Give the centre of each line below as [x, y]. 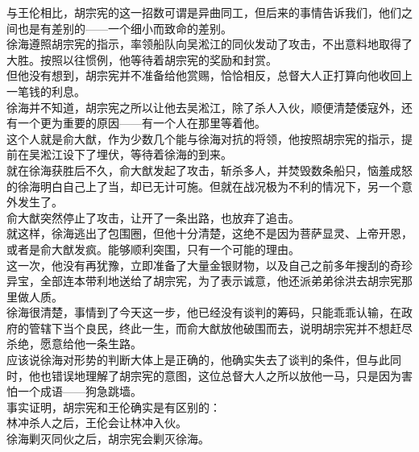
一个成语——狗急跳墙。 [79, 391]
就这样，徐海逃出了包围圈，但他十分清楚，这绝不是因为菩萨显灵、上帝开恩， [209, 233]
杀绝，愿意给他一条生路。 [74, 344]
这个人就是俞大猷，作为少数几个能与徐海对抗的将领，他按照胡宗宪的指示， [204, 138]
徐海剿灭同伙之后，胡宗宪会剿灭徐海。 [108, 439]
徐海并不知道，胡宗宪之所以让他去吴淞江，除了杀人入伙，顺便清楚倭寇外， [204, 107]
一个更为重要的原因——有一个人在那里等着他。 [141, 123]
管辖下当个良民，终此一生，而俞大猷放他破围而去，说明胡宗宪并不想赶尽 [220, 328]
